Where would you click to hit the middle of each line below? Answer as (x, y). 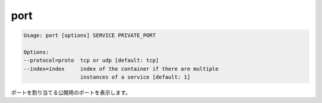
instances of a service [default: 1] (135, 77)
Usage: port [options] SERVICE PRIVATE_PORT (90, 35)
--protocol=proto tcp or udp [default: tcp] (91, 60)
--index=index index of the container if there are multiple (121, 69)
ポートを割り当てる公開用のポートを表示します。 (71, 93)
